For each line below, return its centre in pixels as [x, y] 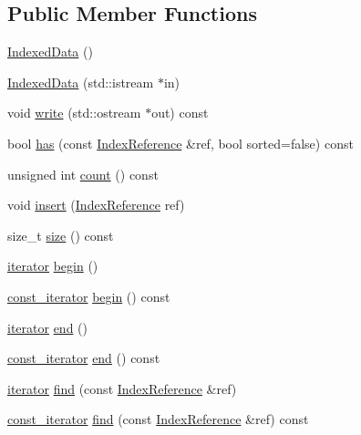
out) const [180, 113]
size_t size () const [61, 235]
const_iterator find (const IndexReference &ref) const [158, 419]
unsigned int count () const [83, 174]
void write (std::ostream [74, 113]
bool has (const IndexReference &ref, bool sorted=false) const [180, 143]
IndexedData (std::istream [81, 82]
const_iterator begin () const [89, 296]
